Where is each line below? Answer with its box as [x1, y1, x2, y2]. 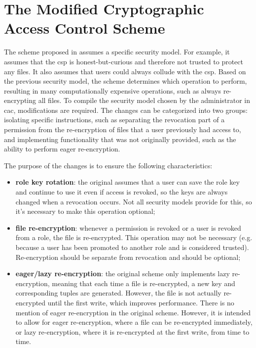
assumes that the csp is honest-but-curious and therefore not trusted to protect [4, 56, 243, 66]
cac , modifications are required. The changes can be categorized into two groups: [4, 104, 248, 115]
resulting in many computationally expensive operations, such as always [4, 85, 221, 96]
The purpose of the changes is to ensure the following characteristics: [4, 160, 213, 170]
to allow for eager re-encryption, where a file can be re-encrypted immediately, [15, 317, 253, 327]
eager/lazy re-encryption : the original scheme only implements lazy [15, 268, 230, 279]
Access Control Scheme [4, 18, 165, 38]
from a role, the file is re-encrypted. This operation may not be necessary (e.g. [15, 232, 253, 243]
